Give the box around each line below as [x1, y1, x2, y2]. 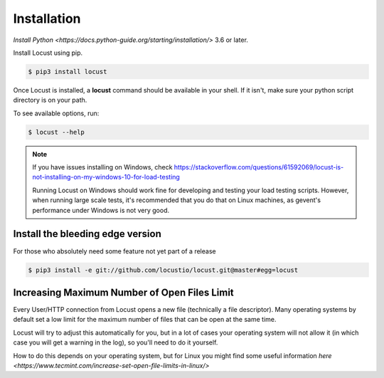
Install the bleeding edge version [13, 228, 161, 240]
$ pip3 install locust [28, 68, 107, 75]
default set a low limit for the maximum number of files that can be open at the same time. [13, 315, 277, 324]
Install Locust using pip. [13, 48, 83, 57]
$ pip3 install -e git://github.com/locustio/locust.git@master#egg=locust [28, 266, 299, 274]
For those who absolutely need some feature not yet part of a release [13, 246, 216, 256]
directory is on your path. [13, 96, 87, 105]
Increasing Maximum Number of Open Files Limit [13, 286, 234, 298]
